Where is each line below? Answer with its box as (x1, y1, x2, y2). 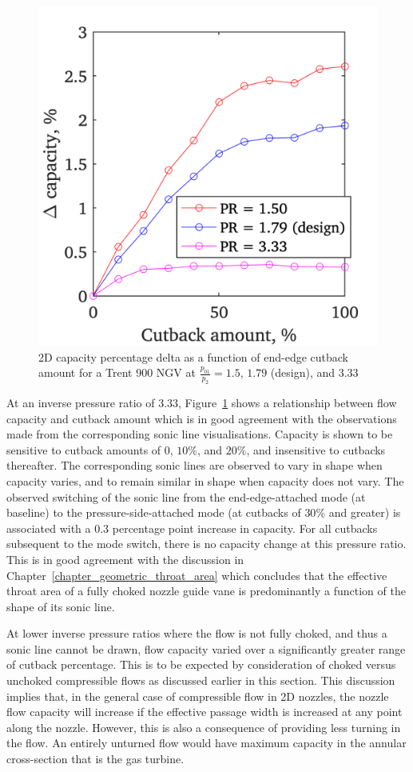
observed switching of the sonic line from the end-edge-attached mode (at (6, 488, 366, 505)
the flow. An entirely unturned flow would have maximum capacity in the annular (6, 734, 407, 751)
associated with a (6, 519, 91, 536)
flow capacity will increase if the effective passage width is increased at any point (6, 703, 403, 720)
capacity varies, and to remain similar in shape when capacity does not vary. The (6, 472, 404, 489)
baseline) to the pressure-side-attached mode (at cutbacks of (6, 504, 301, 521)
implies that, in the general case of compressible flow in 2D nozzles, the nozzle (6, 687, 389, 704)
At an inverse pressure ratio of (6, 394, 155, 410)
